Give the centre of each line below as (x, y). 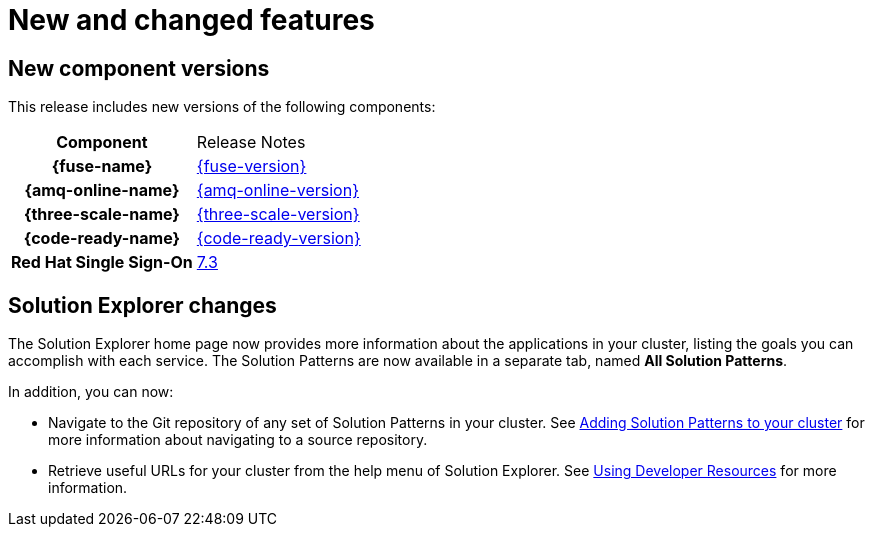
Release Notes (251, 142)
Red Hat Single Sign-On (102, 262)
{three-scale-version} (278, 214)
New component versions (139, 68)
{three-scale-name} (101, 214)
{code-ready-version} (278, 238)
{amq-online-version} (277, 190)
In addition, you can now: (91, 392)
